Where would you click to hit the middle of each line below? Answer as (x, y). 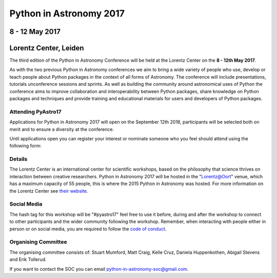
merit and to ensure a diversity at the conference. (62, 129)
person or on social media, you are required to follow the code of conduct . (88, 229)
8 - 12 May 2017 (35, 32)
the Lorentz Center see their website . (49, 191)
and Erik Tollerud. (28, 260)
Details (18, 159)
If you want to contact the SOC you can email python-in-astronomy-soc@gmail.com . (99, 269)
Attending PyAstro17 (35, 112)
